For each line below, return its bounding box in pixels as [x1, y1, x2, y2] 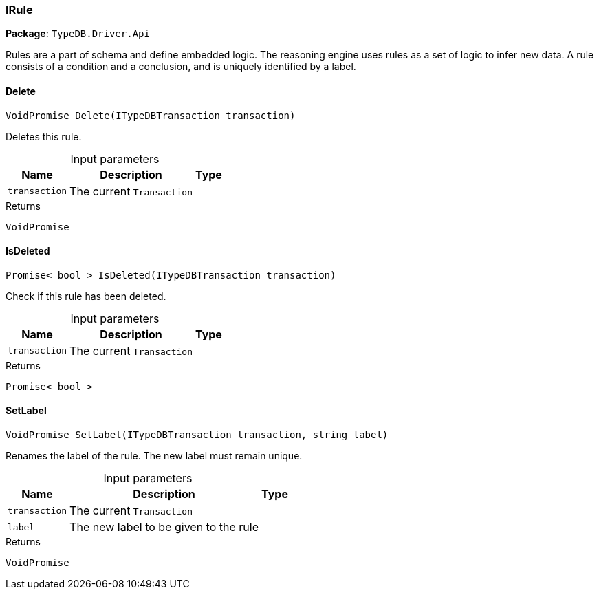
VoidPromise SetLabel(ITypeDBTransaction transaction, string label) [6, 429, 389, 441]
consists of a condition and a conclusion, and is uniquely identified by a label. [6, 61, 356, 73]
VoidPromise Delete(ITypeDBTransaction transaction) [6, 109, 296, 121]
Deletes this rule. [6, 130, 82, 142]
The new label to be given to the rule [69, 520, 259, 534]
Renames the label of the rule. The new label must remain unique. [6, 450, 303, 462]
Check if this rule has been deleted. [6, 290, 166, 302]
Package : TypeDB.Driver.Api [6, 28, 150, 40]
